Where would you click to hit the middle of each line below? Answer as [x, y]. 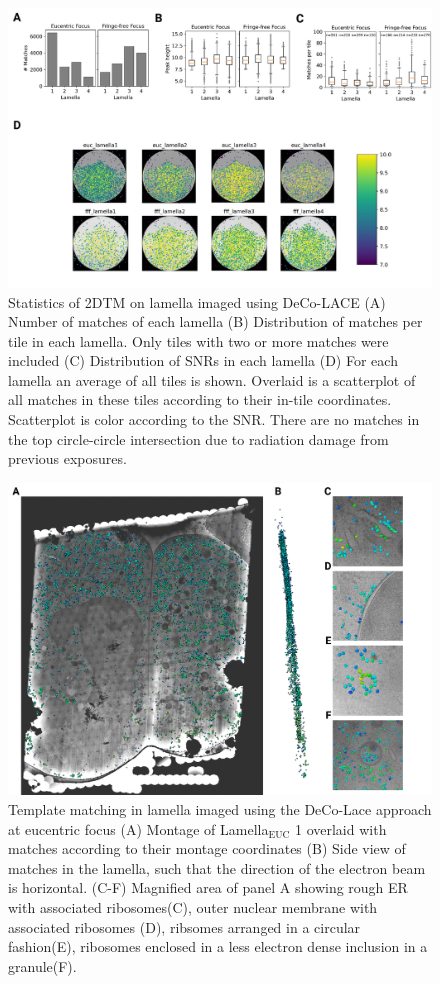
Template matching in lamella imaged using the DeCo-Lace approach [220, 809]
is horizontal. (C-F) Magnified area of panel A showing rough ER [208, 887]
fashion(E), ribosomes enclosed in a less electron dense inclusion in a [218, 946]
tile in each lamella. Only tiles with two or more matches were [198, 340]
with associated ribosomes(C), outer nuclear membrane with [193, 907]
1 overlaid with [341, 828]
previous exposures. [67, 458]
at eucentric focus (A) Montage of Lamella [138, 828]
